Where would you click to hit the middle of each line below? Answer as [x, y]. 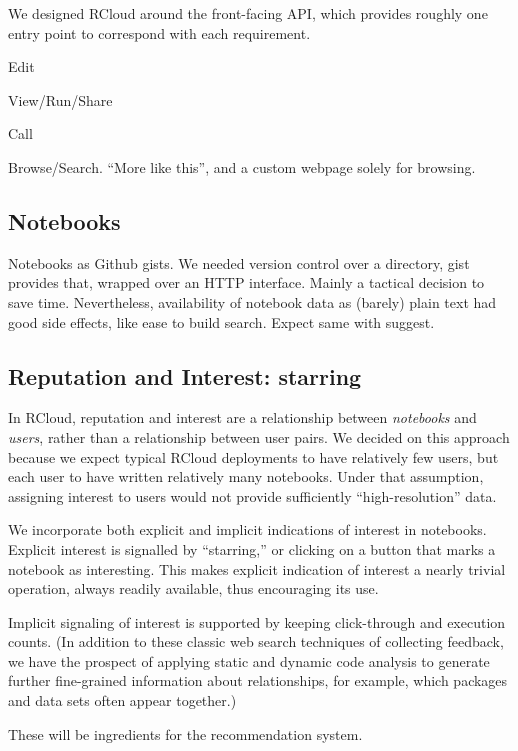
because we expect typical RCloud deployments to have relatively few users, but [253, 456]
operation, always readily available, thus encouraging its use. [193, 588]
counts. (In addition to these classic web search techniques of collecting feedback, [256, 641]
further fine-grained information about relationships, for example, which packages [258, 680]
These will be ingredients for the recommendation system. [185, 733]
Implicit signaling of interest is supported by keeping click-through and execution [257, 621]
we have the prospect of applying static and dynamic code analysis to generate [249, 660]
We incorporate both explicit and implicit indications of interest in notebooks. [247, 529]
